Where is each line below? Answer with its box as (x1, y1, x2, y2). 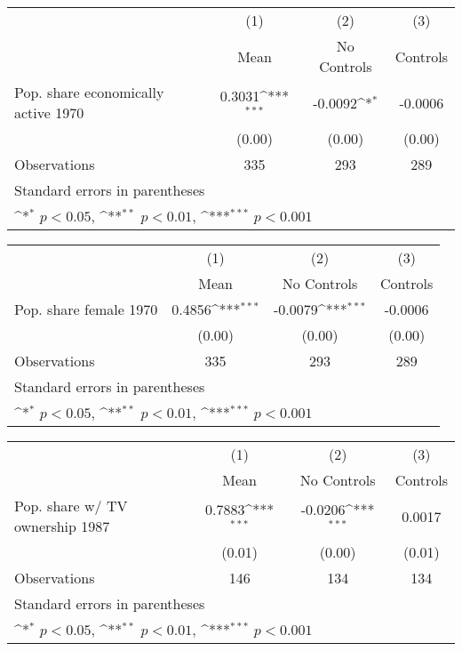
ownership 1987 (14, 516, 110, 536)
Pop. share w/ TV (14, 495, 128, 516)
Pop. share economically (14, 82, 164, 102)
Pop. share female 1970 (14, 299, 158, 319)
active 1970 (14, 102, 84, 123)
